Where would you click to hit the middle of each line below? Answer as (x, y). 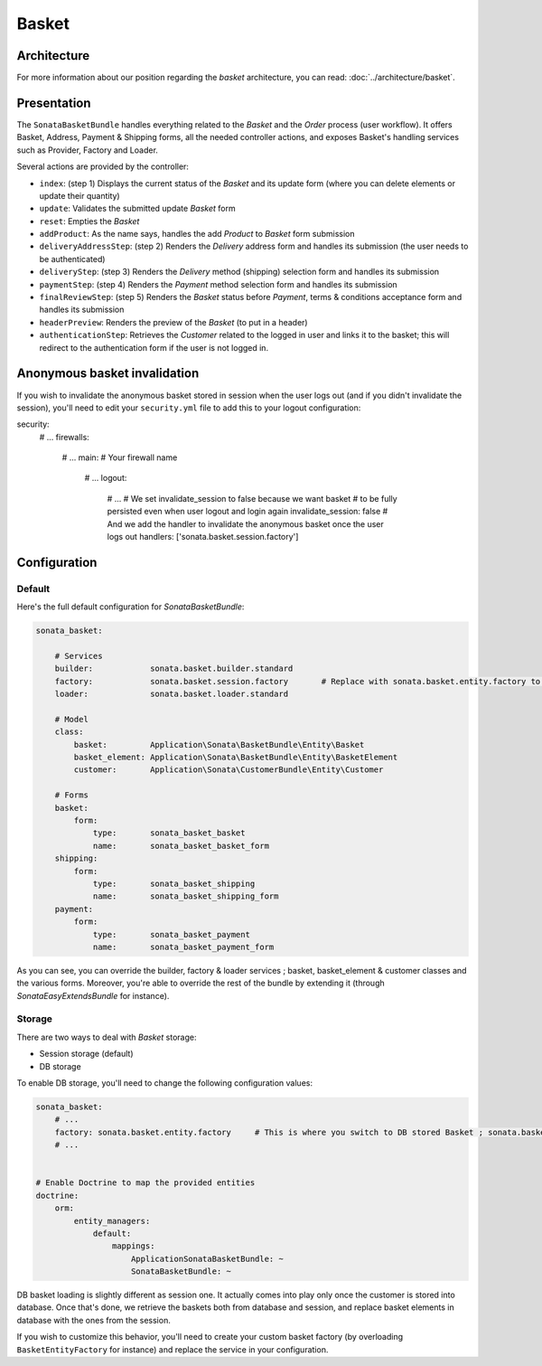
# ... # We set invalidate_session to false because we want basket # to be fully (252, 498)
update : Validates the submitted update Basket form (137, 209)
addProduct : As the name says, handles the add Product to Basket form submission (197, 234)
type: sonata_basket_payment (171, 934)
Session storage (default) (87, 1054)
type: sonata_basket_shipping (174, 883)
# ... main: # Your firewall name (120, 457)
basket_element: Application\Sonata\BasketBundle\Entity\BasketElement (236, 758)
